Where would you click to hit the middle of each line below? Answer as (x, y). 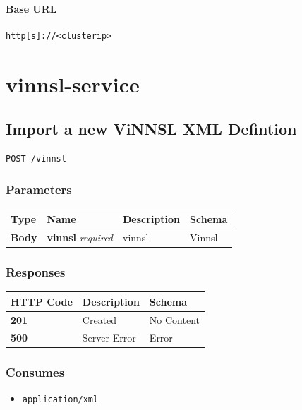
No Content (175, 319)
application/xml (60, 399)
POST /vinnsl (36, 158)
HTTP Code (42, 301)
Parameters (39, 189)
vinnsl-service (73, 84)
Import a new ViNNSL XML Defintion (151, 129)
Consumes (35, 372)
